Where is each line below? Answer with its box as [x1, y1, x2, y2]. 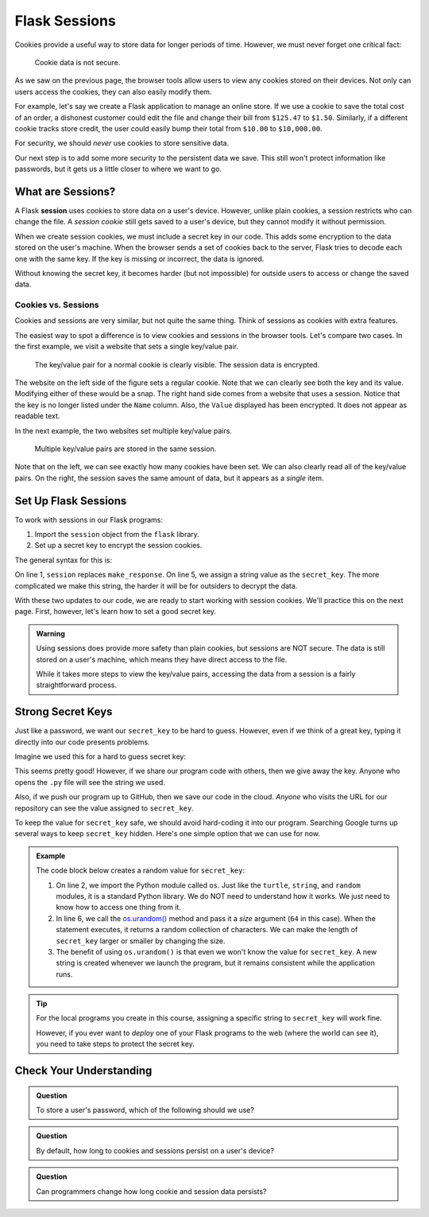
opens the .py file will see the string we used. [14, 777, 166, 787]
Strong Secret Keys [14, 705, 113, 719]
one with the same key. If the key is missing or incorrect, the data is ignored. [14, 254, 265, 263]
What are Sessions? [14, 185, 116, 198]
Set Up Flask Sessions [14, 494, 127, 507]
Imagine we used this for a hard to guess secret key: [14, 752, 187, 761]
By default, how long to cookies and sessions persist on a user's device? [36, 1145, 274, 1155]
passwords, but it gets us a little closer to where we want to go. [14, 164, 222, 174]
